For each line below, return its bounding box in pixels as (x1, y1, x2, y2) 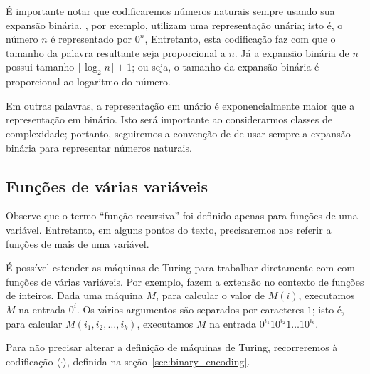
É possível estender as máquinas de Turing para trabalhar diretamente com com (6, 260, 355, 275)
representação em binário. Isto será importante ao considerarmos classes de (6, 112, 332, 127)
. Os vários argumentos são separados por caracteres (76, 301, 305, 316)
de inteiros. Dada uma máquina (6, 288, 143, 303)
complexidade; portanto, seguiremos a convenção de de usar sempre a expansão (6, 125, 351, 140)
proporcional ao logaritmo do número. (6, 74, 171, 89)
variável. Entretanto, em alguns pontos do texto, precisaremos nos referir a (6, 222, 332, 237)
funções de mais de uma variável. (6, 236, 149, 251)
